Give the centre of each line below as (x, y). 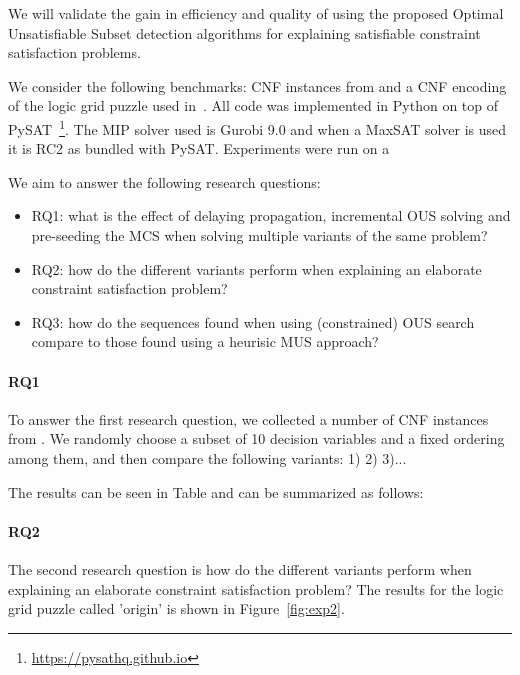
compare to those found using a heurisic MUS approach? (205, 341)
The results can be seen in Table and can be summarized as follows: (216, 491)
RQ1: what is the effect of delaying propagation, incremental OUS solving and (271, 215)
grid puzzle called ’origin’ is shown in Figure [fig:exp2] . (176, 608)
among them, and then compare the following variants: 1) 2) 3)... (207, 457)
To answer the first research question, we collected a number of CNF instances (248, 418)
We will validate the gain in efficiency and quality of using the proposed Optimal (256, 13)
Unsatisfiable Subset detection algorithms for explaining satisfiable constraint (244, 32)
